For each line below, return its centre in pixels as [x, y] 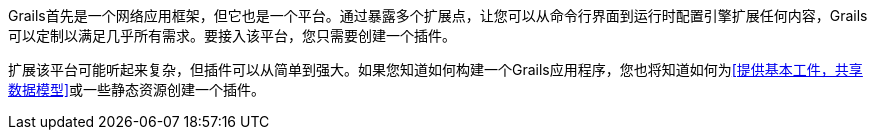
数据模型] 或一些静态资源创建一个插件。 [137, 89]
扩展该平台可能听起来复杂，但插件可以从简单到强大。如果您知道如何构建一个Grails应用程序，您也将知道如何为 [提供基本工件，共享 [435, 69]
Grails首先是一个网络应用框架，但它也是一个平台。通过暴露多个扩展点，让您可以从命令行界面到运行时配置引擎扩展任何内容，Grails [438, 15]
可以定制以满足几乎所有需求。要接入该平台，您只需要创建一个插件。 [232, 35]
